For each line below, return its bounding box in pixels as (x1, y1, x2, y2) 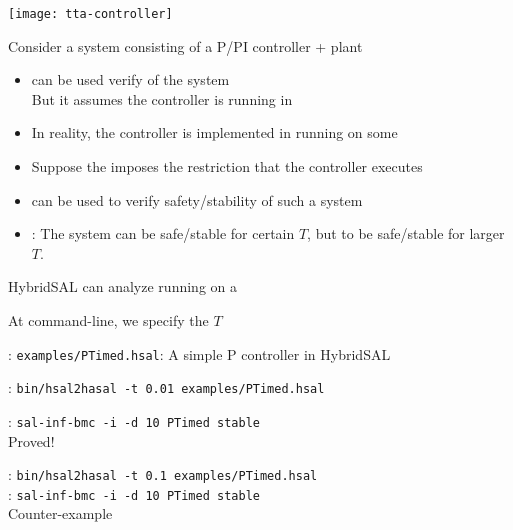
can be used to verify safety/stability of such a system (31, 189, 363, 210)
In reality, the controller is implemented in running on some (31, 122, 398, 143)
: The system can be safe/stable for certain (31, 223, 295, 244)
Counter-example (8, 503, 113, 524)
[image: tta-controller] (8, 7, 173, 21)
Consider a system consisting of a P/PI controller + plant (8, 35, 363, 56)
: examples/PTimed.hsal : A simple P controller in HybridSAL (8, 343, 391, 364)
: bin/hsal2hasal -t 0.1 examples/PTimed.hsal (8, 464, 318, 485)
